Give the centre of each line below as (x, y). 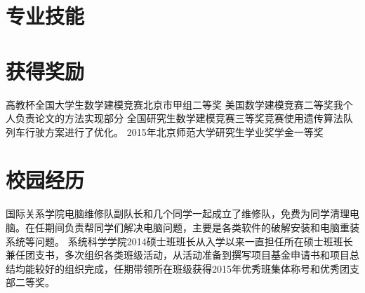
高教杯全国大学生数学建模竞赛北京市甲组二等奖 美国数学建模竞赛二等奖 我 (174, 104)
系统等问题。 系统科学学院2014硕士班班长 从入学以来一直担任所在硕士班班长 (179, 241)
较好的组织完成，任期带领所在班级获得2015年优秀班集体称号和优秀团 (192, 268)
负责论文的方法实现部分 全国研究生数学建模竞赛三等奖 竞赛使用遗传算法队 (184, 118)
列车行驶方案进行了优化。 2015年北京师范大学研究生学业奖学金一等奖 (165, 131)
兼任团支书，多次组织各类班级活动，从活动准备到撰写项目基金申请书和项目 (178, 255)
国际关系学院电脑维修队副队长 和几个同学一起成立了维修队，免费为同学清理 (178, 213)
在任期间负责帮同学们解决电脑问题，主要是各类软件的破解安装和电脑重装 (192, 227)
